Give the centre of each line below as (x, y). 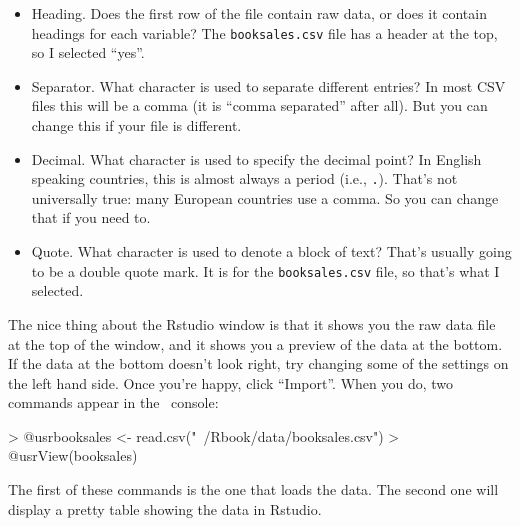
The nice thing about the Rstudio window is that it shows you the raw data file (252, 323)
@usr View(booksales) (73, 455)
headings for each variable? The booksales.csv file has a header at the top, (264, 32)
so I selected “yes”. (88, 52)
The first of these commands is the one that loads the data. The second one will (253, 489)
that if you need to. (91, 217)
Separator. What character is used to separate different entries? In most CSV (268, 85)
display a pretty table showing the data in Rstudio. (165, 508)
